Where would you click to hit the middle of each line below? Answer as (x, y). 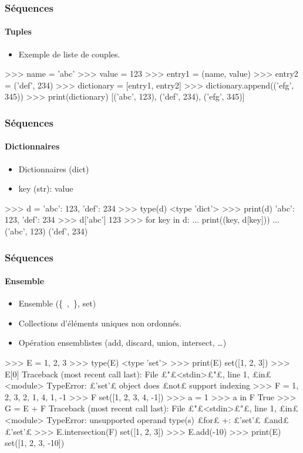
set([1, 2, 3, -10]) (35, 443)
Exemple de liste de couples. (69, 54)
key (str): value (46, 188)
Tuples (18, 31)
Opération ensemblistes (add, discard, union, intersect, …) (122, 343)
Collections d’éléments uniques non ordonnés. (100, 323)
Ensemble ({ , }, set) (57, 303)
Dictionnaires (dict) (54, 168)
